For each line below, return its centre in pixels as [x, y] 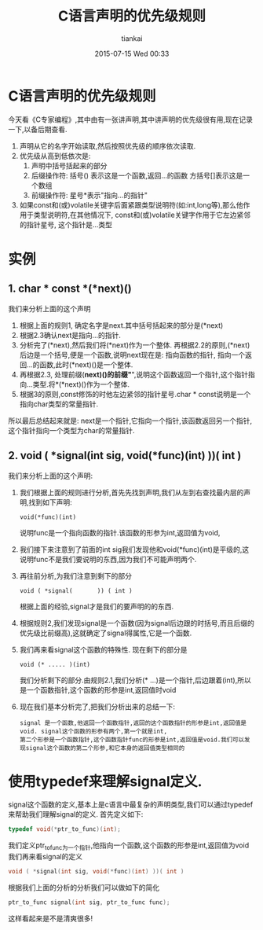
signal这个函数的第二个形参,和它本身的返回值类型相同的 [105, 748]
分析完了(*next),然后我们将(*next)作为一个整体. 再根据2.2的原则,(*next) [135, 345]
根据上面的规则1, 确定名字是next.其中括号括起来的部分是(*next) [121, 325]
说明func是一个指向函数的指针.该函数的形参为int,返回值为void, [120, 532]
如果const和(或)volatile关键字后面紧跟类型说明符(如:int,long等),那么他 [131, 204]
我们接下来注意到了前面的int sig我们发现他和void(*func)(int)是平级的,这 [134, 549]
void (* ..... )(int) [55, 664]
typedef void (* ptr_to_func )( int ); [65, 829]
